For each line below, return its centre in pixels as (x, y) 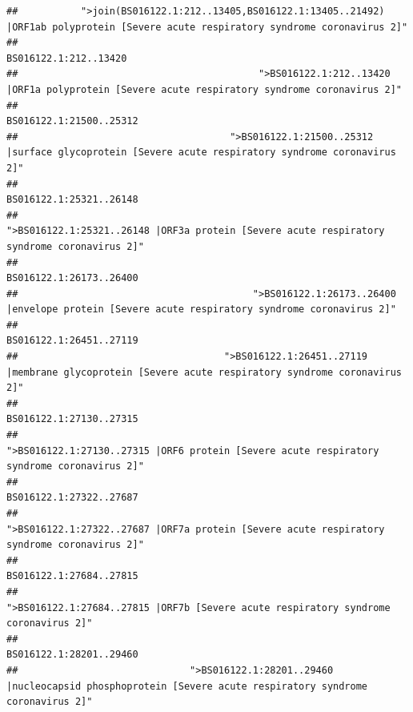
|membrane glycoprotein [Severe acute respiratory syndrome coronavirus (204, 372)
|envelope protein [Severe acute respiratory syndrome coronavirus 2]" (201, 310)
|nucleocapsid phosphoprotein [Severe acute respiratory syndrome (187, 686)
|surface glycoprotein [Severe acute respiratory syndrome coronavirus (201, 153)
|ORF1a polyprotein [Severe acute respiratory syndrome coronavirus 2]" (204, 89)
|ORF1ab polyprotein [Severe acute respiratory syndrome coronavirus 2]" (207, 27)
